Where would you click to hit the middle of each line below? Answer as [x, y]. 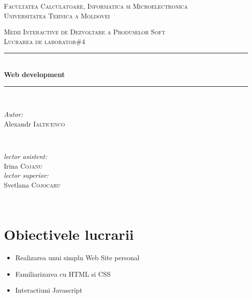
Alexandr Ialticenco [35, 123]
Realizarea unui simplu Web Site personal [77, 258]
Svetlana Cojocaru [32, 184]
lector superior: [26, 175]
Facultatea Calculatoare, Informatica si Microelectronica [96, 6]
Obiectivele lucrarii [69, 234]
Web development [34, 74]
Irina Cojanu [23, 165]
